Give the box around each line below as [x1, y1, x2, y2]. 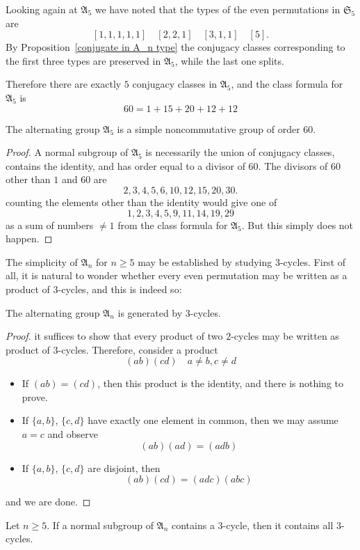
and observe [47, 427, 99, 441]
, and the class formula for [231, 77, 343, 91]
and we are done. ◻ [6, 494, 91, 509]
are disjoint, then [88, 460, 161, 475]
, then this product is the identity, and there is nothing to [97, 376, 344, 391]
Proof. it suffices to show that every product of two [6, 329, 223, 343]
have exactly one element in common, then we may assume [88, 413, 338, 427]
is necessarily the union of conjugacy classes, [145, 145, 335, 159]
